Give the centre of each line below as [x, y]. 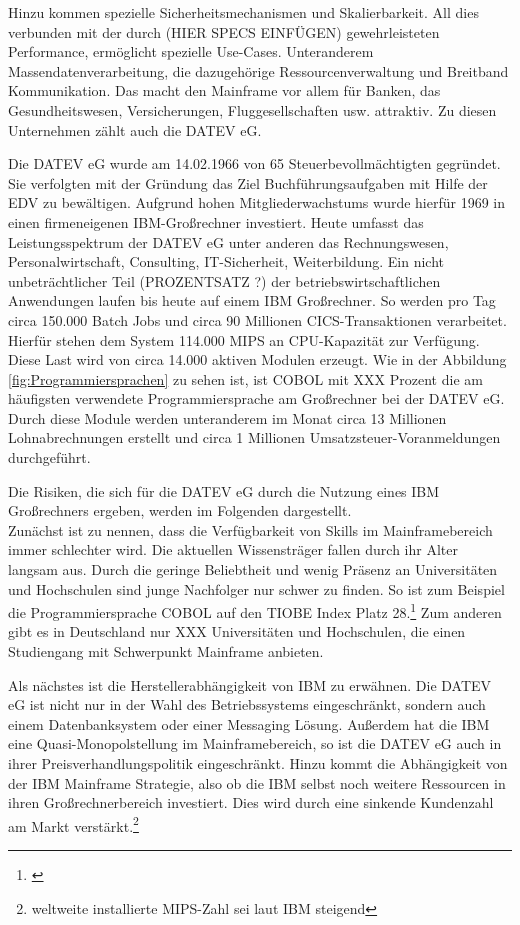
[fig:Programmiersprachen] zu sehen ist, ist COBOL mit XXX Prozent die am [245, 378]
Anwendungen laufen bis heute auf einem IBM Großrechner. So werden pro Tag [252, 300]
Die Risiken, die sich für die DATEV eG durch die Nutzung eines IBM [224, 490]
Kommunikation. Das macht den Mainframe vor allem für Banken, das [224, 90]
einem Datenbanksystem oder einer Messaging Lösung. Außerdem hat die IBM [249, 723]
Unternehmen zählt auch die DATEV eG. [135, 129]
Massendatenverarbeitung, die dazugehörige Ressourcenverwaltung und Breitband [258, 70]
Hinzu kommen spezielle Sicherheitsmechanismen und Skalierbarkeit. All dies [243, 12]
